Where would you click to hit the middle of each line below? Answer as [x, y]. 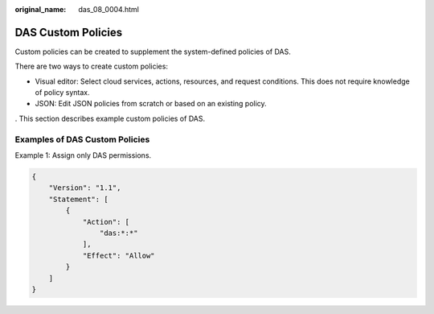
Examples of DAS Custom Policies [82, 139]
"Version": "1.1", [85, 188]
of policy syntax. [62, 93]
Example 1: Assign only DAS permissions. [83, 155]
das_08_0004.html [109, 9]
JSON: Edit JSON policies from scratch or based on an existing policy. [151, 104]
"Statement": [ [78, 199]
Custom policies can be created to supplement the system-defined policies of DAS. [153, 52]
